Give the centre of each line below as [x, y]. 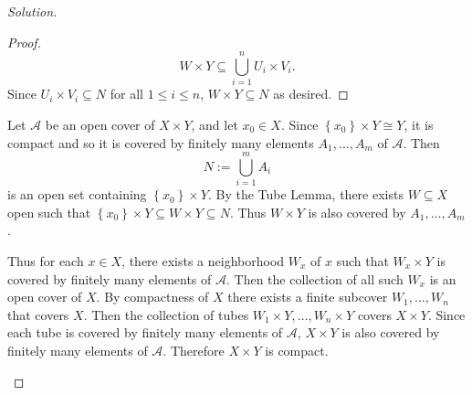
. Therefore [194, 350]
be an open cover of [100, 124]
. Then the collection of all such [315, 278]
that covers [38, 314]
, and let [215, 124]
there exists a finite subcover [308, 297]
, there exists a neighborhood [203, 261]
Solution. [32, 11]
